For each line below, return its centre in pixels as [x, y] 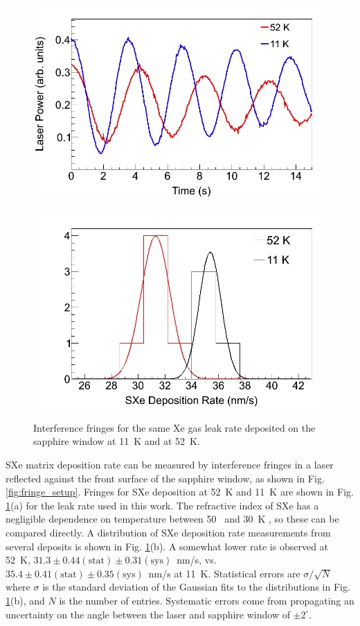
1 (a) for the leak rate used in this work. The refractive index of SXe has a [162, 505]
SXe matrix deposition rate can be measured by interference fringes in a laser [170, 465]
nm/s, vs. [197, 560]
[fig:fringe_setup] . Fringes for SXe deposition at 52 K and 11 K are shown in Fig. [180, 492]
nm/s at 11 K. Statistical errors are [224, 573]
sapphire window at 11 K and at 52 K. [117, 441]
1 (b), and [25, 600]
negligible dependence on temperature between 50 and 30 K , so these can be [172, 519]
